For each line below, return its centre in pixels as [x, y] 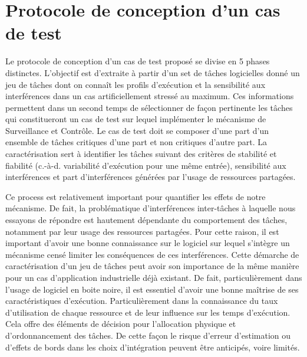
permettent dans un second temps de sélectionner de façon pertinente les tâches [149, 107]
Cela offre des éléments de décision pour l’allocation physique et [121, 324]
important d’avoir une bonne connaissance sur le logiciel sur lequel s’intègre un [148, 243]
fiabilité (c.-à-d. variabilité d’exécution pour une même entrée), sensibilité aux [146, 165]
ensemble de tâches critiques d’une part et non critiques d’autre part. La [136, 142]
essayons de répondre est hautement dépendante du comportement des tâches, [146, 220]
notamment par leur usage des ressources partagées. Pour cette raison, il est [142, 231]
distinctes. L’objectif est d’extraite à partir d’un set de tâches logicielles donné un [153, 72]
